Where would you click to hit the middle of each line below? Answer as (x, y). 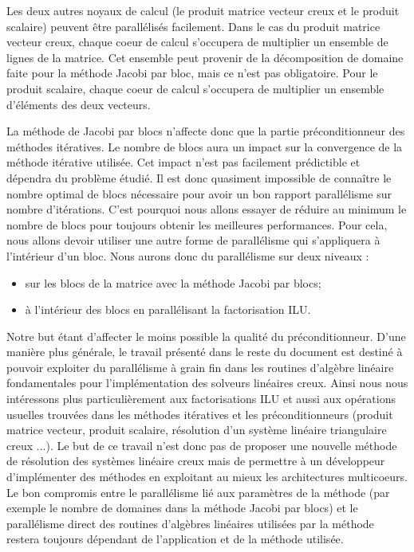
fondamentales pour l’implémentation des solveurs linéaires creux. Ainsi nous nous (207, 383)
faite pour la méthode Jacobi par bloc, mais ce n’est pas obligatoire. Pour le (192, 73)
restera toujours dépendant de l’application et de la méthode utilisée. (175, 539)
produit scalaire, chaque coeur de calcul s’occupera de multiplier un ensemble (195, 88)
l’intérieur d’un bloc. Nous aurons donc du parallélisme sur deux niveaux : (188, 255)
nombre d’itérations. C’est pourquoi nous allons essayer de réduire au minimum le (207, 209)
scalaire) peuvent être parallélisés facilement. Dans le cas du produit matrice (193, 26)
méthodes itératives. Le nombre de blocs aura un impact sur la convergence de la (205, 146)
